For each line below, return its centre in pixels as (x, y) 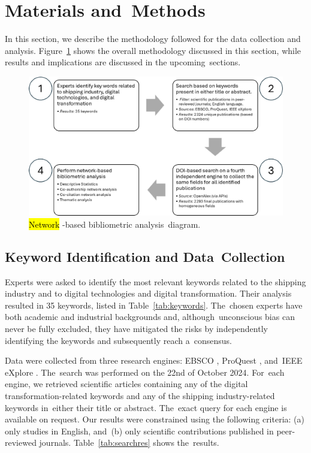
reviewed (21, 443)
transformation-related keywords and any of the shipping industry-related (140, 395)
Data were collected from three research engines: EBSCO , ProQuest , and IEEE (154, 360)
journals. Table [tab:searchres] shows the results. (129, 443)
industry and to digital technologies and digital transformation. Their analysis (148, 293)
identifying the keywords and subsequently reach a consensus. (118, 340)
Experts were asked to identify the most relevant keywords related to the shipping (155, 281)
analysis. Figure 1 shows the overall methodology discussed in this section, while (153, 50)
